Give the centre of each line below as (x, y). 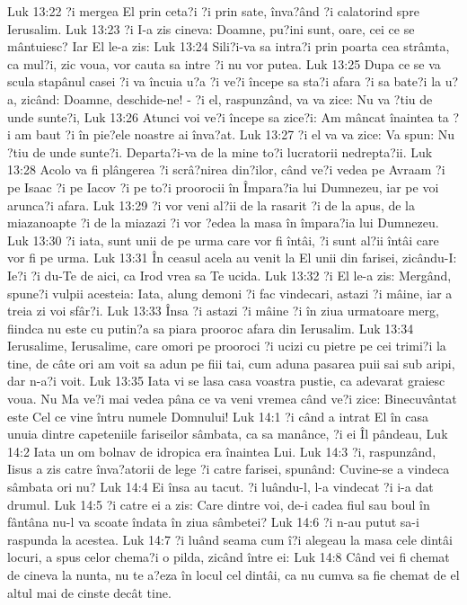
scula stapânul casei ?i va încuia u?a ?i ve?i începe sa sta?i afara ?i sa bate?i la (225, 81)
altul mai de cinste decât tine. (89, 592)
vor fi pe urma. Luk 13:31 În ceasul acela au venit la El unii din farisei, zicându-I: (232, 258)
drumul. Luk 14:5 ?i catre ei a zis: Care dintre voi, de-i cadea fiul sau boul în (219, 504)
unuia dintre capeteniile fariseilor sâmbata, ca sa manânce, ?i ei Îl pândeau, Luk (228, 434)
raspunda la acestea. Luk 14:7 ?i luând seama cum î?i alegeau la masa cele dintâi (230, 539)
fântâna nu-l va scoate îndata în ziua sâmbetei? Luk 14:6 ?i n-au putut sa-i (213, 522)
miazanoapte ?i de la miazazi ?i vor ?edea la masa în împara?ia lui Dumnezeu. (223, 222)
